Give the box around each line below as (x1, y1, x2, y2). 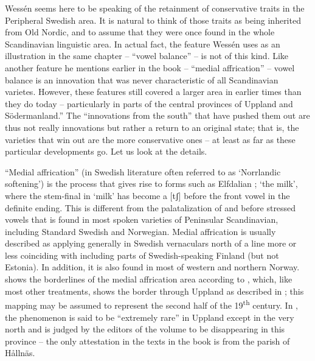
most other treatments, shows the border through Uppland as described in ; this (5, 284, 304, 297)
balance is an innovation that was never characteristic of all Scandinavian (5, 73, 279, 86)
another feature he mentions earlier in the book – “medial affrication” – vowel (5, 61, 295, 74)
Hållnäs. (5, 346, 35, 359)
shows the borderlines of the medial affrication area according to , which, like (5, 273, 292, 286)
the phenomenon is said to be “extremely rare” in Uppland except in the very (5, 310, 294, 323)
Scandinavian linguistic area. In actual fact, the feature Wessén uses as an (5, 37, 280, 50)
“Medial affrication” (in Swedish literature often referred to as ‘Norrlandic (5, 165, 281, 178)
